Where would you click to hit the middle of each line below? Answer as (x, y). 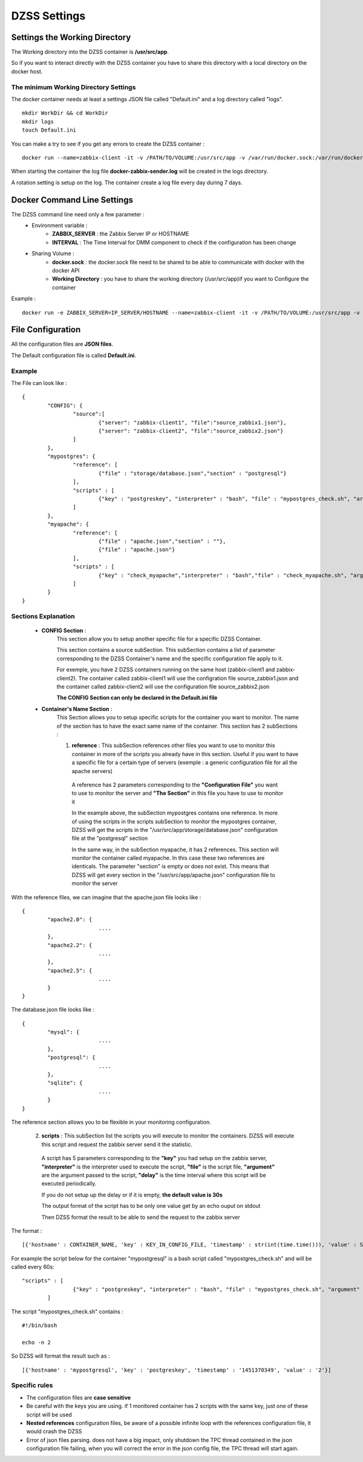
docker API (66, 270)
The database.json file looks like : (53, 1010)
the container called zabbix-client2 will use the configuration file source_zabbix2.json (163, 687)
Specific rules (32, 1386)
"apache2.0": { (70, 920)
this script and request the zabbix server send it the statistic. (117, 1144)
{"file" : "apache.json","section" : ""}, (162, 541)
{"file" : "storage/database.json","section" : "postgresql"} (192, 473)
